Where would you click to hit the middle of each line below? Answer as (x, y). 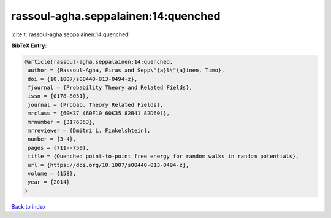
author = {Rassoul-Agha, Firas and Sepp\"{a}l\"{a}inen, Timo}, (126, 70)
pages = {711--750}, (59, 148)
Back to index (29, 206)
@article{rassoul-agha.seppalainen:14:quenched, (99, 62)
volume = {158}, (52, 173)
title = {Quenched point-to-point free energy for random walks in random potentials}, (164, 156)
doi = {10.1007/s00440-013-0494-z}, (83, 79)
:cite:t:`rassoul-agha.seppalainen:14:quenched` (71, 34)
